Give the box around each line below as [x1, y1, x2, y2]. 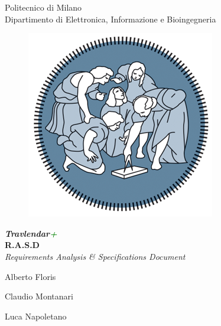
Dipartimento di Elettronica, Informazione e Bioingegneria [5, 12, 216, 25]
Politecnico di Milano [5, 1, 82, 13]
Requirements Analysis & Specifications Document [5, 250, 186, 262]
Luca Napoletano [5, 309, 67, 322]
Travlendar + [5, 227, 57, 239]
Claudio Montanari [5, 290, 73, 302]
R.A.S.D [5, 239, 40, 251]
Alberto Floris [5, 270, 56, 282]
